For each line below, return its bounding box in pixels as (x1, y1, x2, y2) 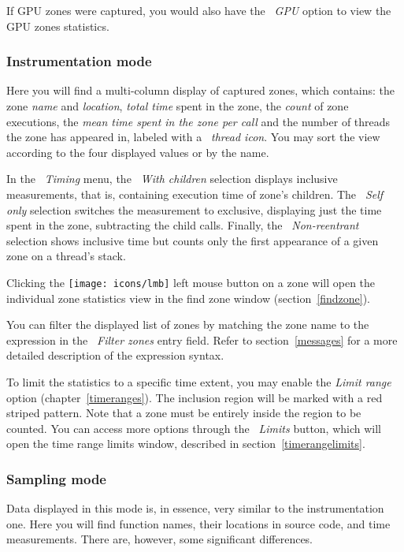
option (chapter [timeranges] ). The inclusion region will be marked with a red (6, 389, 383, 405)
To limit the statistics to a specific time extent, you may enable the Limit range (6, 373, 391, 390)
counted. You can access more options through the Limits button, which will (6, 420, 382, 436)
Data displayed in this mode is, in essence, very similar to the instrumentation (6, 500, 384, 517)
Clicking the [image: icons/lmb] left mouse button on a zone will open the (6, 274, 376, 290)
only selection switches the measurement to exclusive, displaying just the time (6, 201, 382, 218)
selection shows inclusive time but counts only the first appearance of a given (6, 232, 379, 248)
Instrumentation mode (6, 51, 152, 71)
